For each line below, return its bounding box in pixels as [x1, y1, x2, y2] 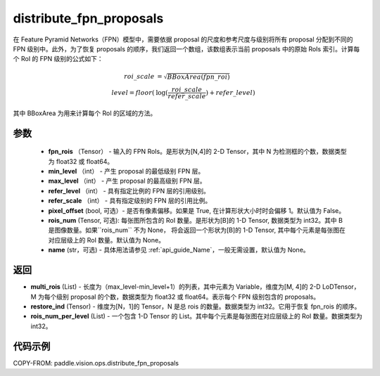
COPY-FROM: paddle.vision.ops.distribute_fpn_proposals [13, 358, 179, 367]
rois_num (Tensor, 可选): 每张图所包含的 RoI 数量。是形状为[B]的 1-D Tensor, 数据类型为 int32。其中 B [48, 216, 343, 225]
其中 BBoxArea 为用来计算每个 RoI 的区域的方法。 [13, 109, 157, 117]
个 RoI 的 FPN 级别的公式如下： [13, 55, 103, 63]
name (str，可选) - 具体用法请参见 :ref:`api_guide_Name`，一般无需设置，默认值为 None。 [48, 246, 310, 254]
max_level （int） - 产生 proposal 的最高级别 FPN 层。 [48, 176, 206, 186]
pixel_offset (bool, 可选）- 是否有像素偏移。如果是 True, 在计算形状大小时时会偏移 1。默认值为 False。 [48, 206, 346, 214]
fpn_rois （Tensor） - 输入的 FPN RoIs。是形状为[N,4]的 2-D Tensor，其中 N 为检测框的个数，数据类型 [48, 148, 348, 156]
